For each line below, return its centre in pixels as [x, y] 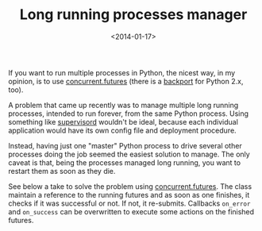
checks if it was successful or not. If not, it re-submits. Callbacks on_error [129, 203]
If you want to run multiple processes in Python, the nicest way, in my [122, 72]
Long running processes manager [133, 15]
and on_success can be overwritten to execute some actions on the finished [131, 211]
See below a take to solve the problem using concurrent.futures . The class [130, 186]
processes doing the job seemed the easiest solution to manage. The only [129, 154]
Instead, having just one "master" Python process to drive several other [125, 145]
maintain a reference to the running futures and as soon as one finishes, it [129, 194]
